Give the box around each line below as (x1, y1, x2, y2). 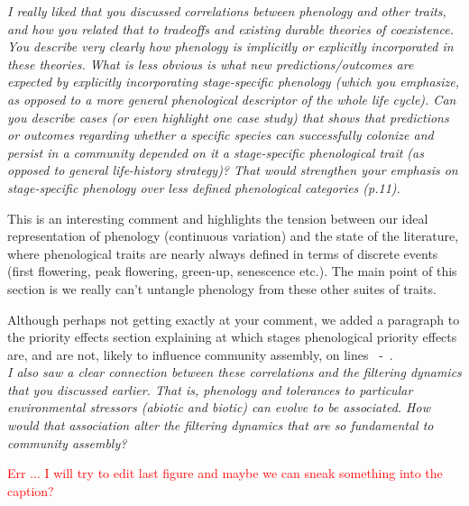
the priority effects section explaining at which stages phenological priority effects (7, 327, 457, 346)
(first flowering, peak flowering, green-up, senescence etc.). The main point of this (7, 262, 457, 281)
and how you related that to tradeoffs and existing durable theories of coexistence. (7, 19, 454, 38)
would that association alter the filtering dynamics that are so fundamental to (7, 416, 434, 435)
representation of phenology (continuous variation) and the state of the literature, (7, 226, 459, 245)
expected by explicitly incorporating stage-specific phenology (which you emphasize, (7, 72, 460, 91)
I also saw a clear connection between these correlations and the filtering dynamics (7, 363, 462, 382)
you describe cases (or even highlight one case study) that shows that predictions (7, 107, 449, 126)
